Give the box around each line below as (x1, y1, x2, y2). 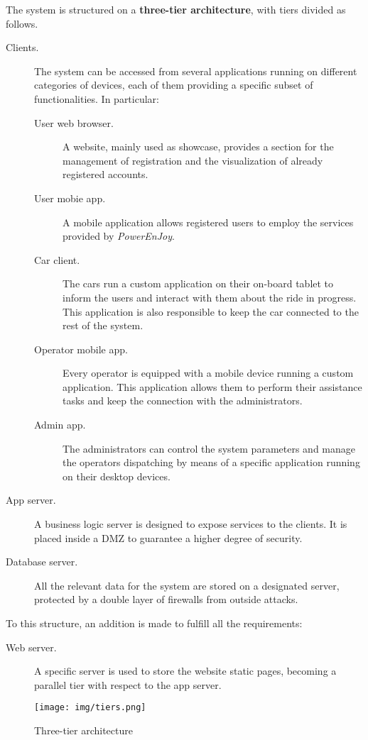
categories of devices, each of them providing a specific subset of (34, 77, 313, 92)
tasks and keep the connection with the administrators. (63, 393, 303, 408)
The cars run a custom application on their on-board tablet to (63, 276, 334, 291)
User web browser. (34, 115, 114, 130)
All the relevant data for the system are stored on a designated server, (34, 578, 340, 592)
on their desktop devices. (63, 468, 171, 483)
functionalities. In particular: (34, 91, 159, 106)
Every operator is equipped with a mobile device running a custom (63, 365, 354, 380)
